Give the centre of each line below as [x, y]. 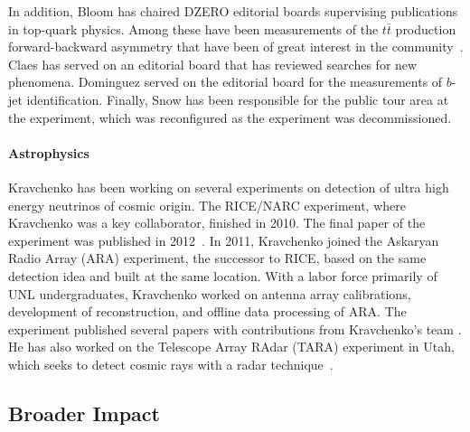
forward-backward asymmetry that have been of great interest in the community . [236, 47]
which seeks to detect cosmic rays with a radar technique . [171, 364]
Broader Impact [84, 413]
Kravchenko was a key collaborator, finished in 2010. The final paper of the [217, 223]
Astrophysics [49, 152]
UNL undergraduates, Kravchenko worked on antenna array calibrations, [210, 293]
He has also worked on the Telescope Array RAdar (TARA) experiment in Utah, [231, 347]
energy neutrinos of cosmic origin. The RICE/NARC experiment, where [207, 205]
